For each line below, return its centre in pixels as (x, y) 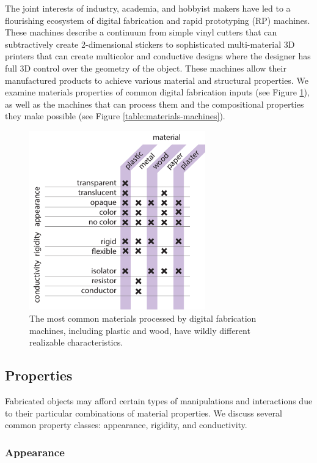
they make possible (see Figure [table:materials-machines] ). (115, 116)
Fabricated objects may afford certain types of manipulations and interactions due (159, 401)
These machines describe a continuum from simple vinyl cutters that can (141, 32)
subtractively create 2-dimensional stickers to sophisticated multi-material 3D (150, 44)
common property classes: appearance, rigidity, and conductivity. (126, 425)
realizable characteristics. (76, 342)
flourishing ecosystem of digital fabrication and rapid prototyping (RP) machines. (158, 20)
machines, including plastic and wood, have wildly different (140, 330)
